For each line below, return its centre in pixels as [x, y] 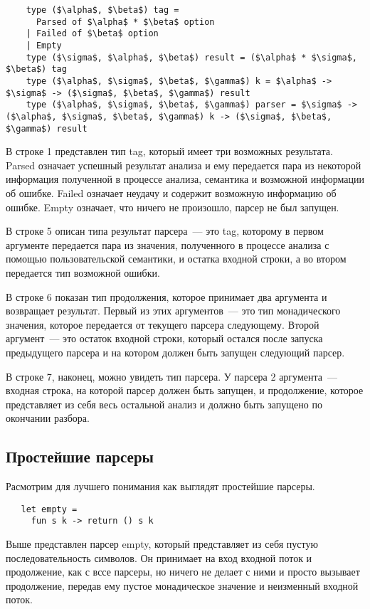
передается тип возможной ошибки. [83, 272]
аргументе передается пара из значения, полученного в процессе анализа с [168, 244]
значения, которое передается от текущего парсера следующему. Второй [163, 324]
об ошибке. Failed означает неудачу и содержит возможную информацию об [171, 193]
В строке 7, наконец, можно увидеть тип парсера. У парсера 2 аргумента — [171, 376]
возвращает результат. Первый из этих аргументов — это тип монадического [173, 311]
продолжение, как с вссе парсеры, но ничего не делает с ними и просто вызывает [183, 572]
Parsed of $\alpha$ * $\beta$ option [125, 22]
